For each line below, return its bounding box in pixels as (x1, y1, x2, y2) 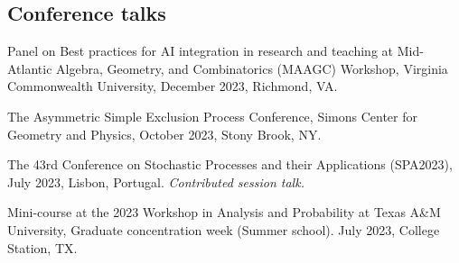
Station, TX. (7, 238, 78, 257)
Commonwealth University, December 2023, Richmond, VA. (7, 77, 338, 95)
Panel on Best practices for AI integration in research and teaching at (7, 41, 394, 60)
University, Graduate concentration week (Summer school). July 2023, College (7, 220, 440, 239)
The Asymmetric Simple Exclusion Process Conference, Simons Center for (7, 106, 417, 125)
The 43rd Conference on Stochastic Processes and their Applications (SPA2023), (7, 155, 453, 174)
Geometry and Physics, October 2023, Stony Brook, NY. (7, 124, 322, 143)
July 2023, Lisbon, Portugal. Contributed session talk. (7, 172, 304, 191)
